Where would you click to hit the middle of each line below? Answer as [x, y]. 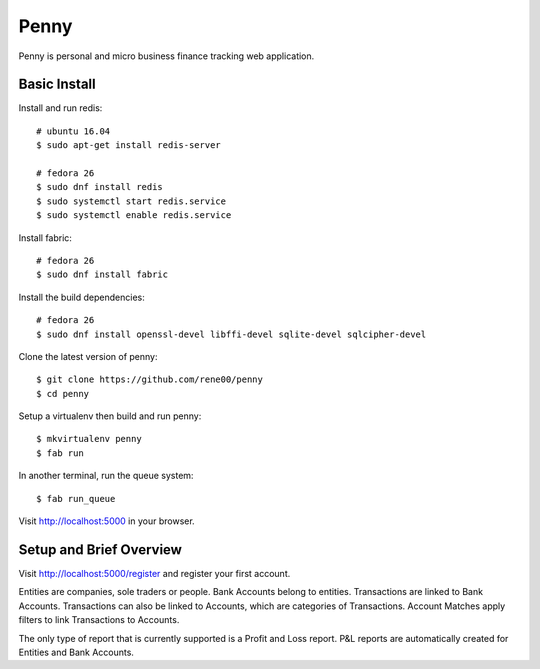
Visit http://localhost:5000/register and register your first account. [154, 573]
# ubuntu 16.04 [73, 131]
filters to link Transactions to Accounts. [99, 620]
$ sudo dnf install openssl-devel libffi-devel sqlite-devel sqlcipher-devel [231, 334]
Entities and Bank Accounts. [76, 652]
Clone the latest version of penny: [88, 356]
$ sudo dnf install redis [100, 187]
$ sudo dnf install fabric [102, 274]
